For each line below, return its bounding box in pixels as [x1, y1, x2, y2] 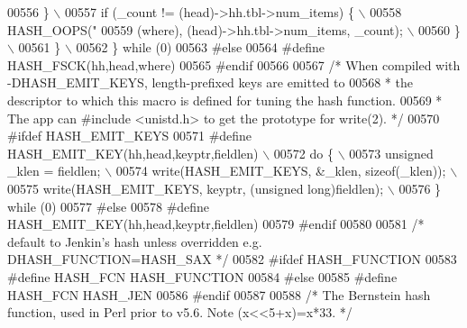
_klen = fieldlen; [7, 161, 101, 180]
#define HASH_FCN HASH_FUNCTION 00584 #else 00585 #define [7, 267, 398, 286]
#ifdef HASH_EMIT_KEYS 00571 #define [7, 126, 252, 145]
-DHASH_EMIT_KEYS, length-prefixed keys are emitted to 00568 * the [7, 73, 413, 92]
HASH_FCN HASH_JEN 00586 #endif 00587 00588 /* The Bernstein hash [7, 285, 431, 304]
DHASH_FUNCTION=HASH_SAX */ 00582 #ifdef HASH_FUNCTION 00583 [7, 250, 457, 269]
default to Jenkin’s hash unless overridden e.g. [7, 232, 262, 251]
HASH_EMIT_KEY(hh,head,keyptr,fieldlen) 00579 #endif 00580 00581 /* [7, 214, 425, 233]
